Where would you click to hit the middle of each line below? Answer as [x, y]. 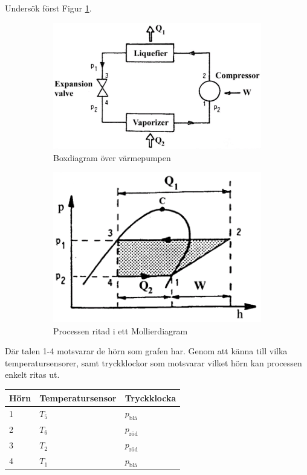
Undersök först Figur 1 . [48, 8]
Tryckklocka [150, 397]
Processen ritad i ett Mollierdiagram [121, 330]
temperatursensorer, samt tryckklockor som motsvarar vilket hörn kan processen [153, 362]
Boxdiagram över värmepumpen [112, 157]
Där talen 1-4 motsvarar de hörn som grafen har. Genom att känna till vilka [146, 351]
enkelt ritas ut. [32, 375]
